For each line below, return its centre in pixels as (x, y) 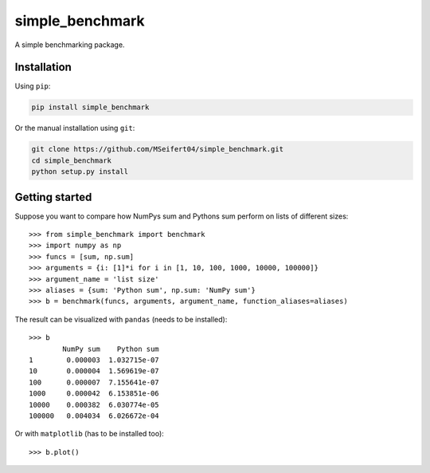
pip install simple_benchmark (90, 107)
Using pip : (33, 86)
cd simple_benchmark (71, 160)
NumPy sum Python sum (111, 349)
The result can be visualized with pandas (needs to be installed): (121, 319)
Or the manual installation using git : (75, 128)
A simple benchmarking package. (70, 45)
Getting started (53, 197)
